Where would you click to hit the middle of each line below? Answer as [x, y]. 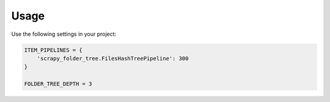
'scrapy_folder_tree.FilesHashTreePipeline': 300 [113, 58]
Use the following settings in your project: [64, 34]
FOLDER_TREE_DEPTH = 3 [58, 84]
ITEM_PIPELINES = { [53, 50]
